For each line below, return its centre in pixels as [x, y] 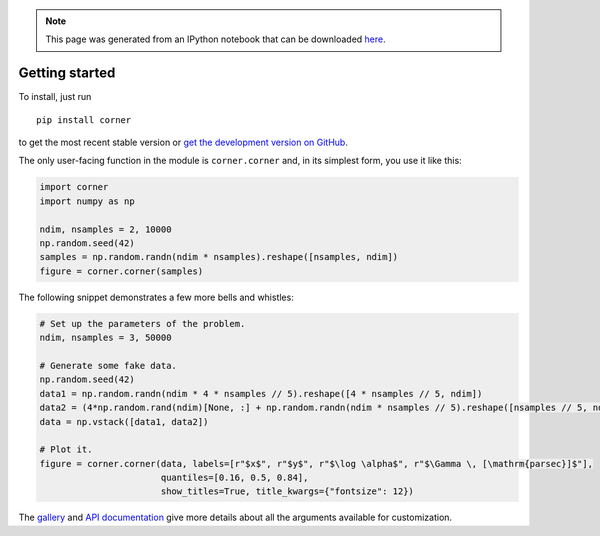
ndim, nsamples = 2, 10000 [105, 229]
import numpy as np [87, 201]
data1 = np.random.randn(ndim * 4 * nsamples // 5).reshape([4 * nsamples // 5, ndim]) [261, 393]
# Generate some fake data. [108, 365]
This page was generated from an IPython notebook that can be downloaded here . [216, 39]
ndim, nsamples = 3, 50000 [105, 338]
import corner [74, 187]
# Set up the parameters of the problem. [142, 323]
